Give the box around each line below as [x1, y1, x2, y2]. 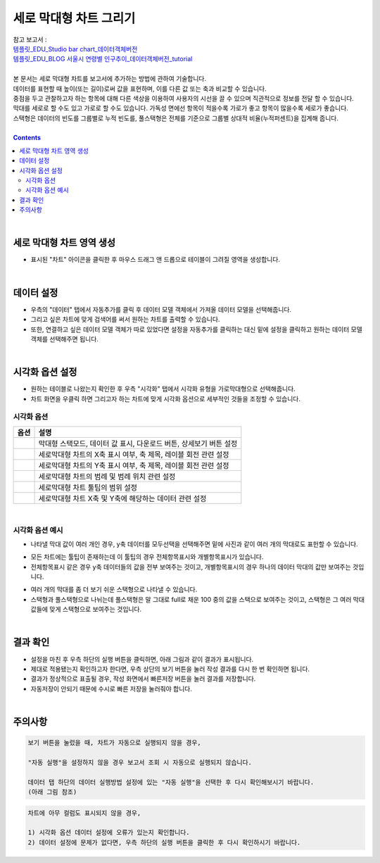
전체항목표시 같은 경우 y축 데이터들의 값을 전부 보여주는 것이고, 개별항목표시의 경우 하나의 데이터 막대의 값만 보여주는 [30, 562, 351, 571]
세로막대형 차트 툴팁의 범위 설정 [38, 482, 137, 492]
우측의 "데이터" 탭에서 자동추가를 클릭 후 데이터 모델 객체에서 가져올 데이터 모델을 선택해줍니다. [30, 305, 292, 313]
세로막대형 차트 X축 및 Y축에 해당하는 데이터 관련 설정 [38, 493, 207, 503]
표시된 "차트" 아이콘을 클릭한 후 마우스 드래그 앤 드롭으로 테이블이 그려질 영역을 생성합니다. [30, 256, 281, 264]
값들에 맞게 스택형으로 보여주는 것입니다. [30, 605, 142, 614]
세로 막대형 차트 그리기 [13, 11, 136, 26]
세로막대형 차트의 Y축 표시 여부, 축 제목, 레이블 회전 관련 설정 [38, 460, 229, 470]
